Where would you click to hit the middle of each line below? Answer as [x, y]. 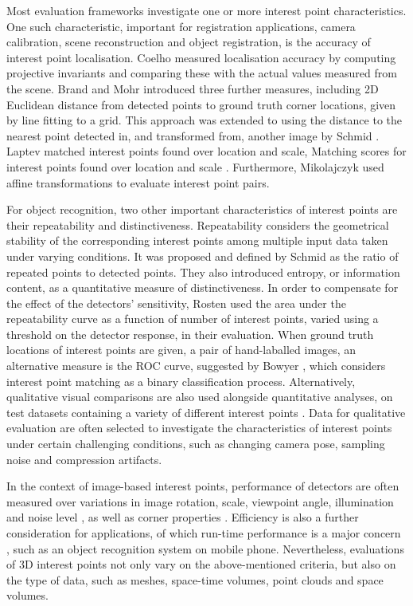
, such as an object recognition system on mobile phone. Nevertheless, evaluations [205, 548]
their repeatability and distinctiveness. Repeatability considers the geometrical [198, 224]
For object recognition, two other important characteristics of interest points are [202, 209]
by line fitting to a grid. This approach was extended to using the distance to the [204, 120]
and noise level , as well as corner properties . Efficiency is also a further [183, 517]
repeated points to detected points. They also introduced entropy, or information [203, 272]
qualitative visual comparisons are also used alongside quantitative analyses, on [200, 397]
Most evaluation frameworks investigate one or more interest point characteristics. [206, 10]
